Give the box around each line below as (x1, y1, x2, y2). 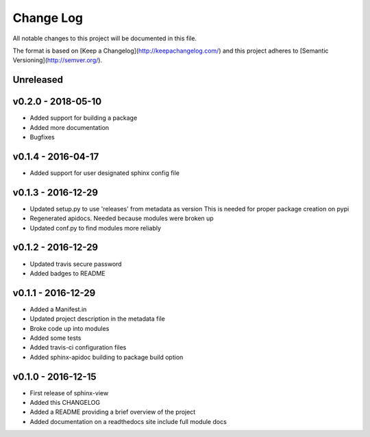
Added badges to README (29, 269, 106, 277)
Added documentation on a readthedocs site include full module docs (29, 417, 227, 425)
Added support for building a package (29, 114, 138, 122)
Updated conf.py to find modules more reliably (29, 224, 161, 232)
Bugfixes (29, 133, 55, 142)
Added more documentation (29, 123, 110, 131)
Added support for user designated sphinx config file (29, 168, 180, 177)
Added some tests (29, 334, 82, 342)
